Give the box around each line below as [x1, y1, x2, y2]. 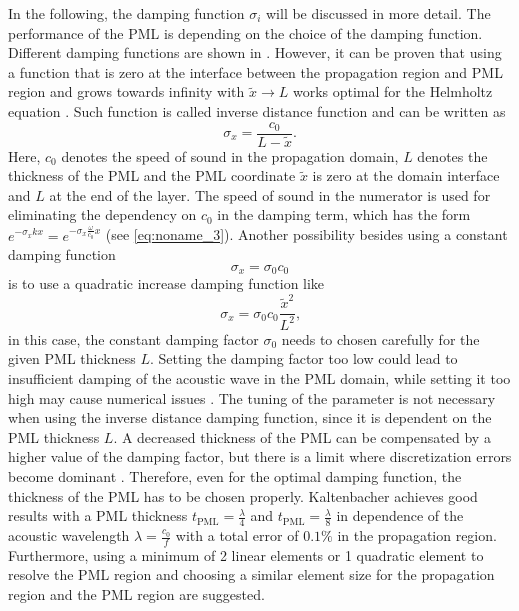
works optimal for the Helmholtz [292, 81, 493, 102]
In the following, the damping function [8, 3, 245, 23]
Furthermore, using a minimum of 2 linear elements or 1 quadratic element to [8, 544, 484, 565]
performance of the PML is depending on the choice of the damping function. [8, 22, 483, 43]
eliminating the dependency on [8, 204, 197, 225]
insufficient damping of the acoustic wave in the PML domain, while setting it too [8, 368, 511, 389]
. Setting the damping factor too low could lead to [149, 348, 458, 369]
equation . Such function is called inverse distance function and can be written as [8, 100, 506, 121]
